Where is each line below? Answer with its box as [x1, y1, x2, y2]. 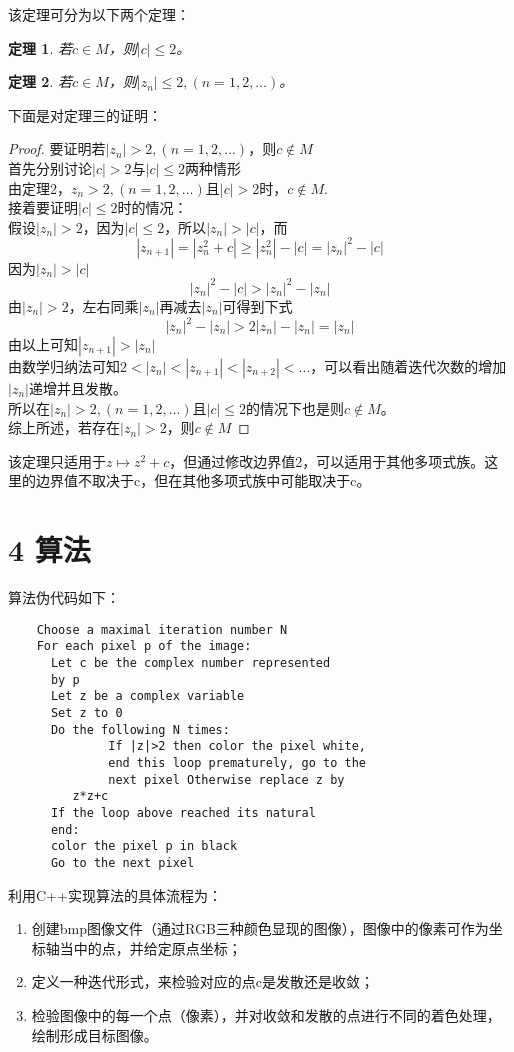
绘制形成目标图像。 [31, 1024, 158, 1045]
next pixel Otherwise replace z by [108, 772, 345, 787]
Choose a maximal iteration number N [36, 622, 288, 637]
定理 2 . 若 [8, 71, 72, 92]
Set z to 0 [50, 706, 123, 720]
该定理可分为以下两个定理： [8, 4, 190, 24]
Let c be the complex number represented [50, 656, 331, 671]
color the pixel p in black [50, 839, 238, 854]
